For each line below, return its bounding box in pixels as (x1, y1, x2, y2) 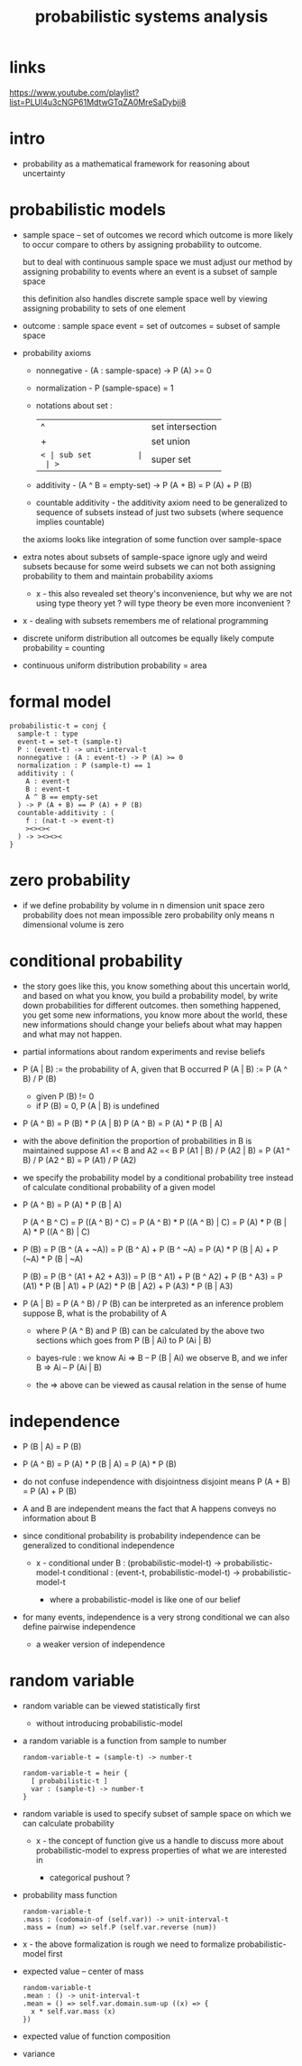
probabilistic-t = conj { (9, 721, 106, 730)
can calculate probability (22, 1817, 114, 1828)
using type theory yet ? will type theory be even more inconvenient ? (35, 597, 291, 608)
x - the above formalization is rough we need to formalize (22, 1939, 236, 1949)
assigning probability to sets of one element (22, 303, 187, 314)
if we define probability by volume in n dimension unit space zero (22, 899, 265, 910)
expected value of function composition (22, 2031, 171, 2042)
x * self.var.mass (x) (31, 2006, 116, 2016)
